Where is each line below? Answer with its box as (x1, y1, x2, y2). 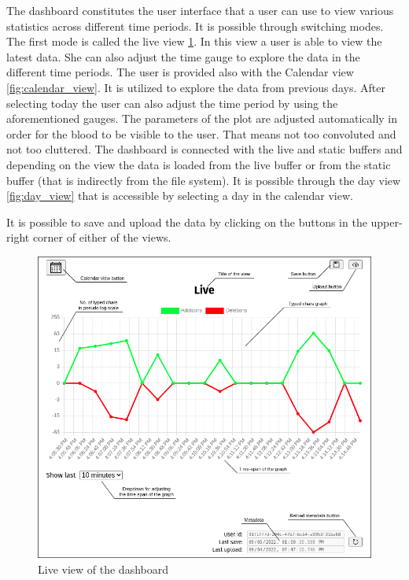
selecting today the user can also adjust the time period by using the (6, 94, 338, 111)
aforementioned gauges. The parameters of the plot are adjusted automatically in (6, 110, 397, 127)
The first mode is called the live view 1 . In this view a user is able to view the (6, 33, 382, 50)
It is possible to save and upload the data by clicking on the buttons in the (6, 213, 367, 230)
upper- (370, 213, 403, 230)
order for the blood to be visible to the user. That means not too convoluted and (6, 125, 396, 142)
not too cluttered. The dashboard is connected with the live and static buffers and (6, 141, 403, 157)
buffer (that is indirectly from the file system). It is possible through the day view (6, 172, 401, 188)
